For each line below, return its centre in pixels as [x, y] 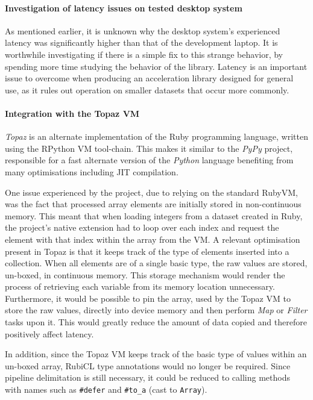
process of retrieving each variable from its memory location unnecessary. [140, 286]
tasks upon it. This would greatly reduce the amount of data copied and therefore [156, 322]
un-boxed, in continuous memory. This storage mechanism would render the [145, 274]
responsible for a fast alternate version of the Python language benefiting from [149, 160]
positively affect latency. [49, 333]
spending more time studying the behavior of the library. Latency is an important [156, 66]
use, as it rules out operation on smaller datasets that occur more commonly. [147, 89]
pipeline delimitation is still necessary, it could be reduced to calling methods [147, 377]
